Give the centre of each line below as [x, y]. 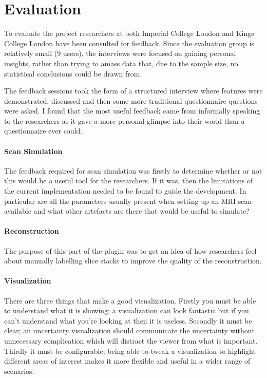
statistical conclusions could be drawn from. [73, 73]
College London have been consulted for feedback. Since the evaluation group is [129, 43]
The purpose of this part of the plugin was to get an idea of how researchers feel [130, 250]
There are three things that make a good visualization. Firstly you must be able [130, 300]
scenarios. [19, 371]
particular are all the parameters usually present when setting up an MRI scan [128, 201]
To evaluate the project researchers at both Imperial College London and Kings [129, 33]
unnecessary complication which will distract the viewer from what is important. [131, 340]
